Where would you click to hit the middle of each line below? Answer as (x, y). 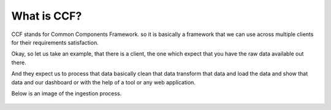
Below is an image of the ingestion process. (67, 93)
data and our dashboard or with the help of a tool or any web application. (104, 82)
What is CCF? (47, 16)
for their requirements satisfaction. (55, 42)
